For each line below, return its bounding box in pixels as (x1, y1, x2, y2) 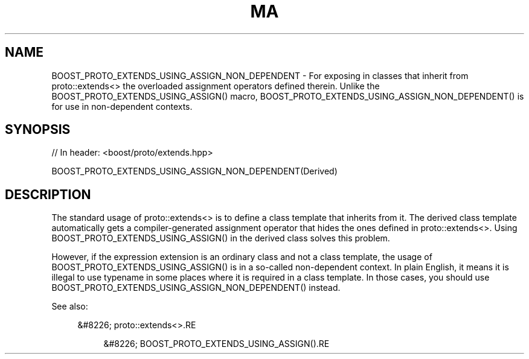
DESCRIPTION (5, 186, 91, 202)
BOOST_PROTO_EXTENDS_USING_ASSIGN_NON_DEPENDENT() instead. (51, 282, 341, 293)
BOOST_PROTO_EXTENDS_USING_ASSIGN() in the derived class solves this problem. (51, 233, 390, 244)
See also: (51, 301, 88, 312)
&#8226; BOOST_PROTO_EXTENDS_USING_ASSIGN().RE (103, 338, 330, 349)
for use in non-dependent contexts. (51, 101, 193, 112)
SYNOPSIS (5, 122, 71, 138)
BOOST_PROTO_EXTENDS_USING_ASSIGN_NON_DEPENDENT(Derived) (51, 166, 338, 177)
